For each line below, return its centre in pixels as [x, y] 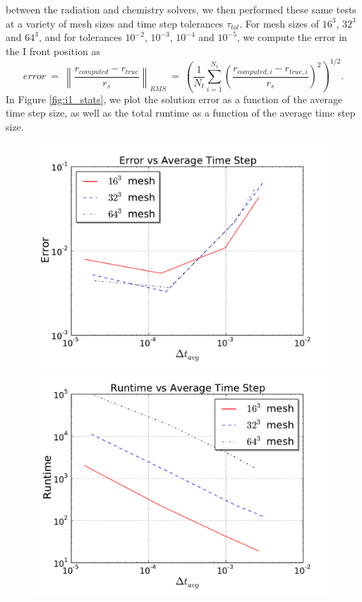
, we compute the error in [292, 37]
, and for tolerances [80, 37]
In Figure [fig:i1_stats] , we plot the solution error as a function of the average [174, 99]
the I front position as [53, 51]
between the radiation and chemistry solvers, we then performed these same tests [181, 9]
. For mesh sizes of [279, 23]
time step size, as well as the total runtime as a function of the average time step [181, 113]
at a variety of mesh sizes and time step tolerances [115, 23]
